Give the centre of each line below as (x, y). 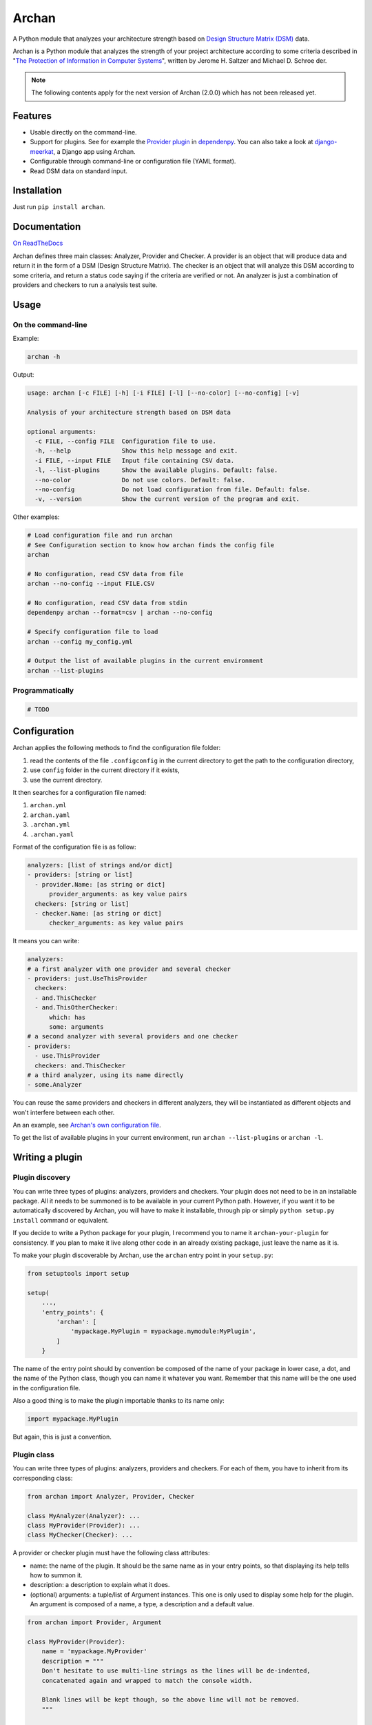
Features (32, 116)
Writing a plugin (48, 1157)
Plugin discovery (42, 1178)
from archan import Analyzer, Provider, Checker (111, 1496)
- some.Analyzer (55, 1085)
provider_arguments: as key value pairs (118, 894)
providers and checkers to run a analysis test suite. (85, 285)
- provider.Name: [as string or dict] (100, 884)
